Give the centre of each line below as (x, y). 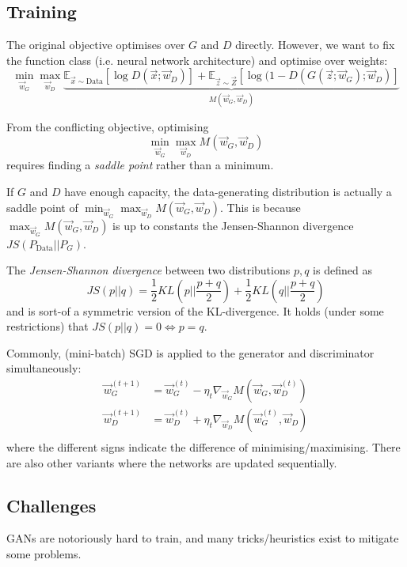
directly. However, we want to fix (315, 45)
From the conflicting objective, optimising (108, 126)
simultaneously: (44, 368)
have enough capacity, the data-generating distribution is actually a (228, 191)
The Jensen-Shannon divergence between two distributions (148, 270)
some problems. (44, 553)
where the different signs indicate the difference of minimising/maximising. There (203, 446)
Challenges (51, 505)
